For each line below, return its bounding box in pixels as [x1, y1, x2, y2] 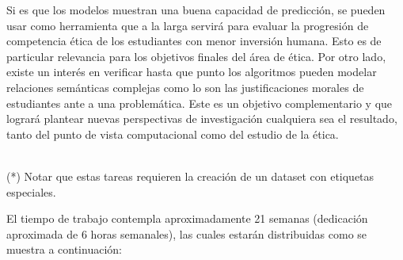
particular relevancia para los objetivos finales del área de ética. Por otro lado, [6, 48, 386, 64]
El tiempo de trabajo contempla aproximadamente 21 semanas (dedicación [6, 210, 368, 227]
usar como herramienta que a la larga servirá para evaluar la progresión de [6, 17, 369, 33]
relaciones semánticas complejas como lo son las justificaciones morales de [6, 78, 364, 95]
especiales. [6, 183, 56, 200]
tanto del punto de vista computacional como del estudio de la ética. [6, 125, 339, 142]
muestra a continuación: [6, 241, 122, 258]
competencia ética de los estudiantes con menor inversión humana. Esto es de [6, 32, 382, 49]
